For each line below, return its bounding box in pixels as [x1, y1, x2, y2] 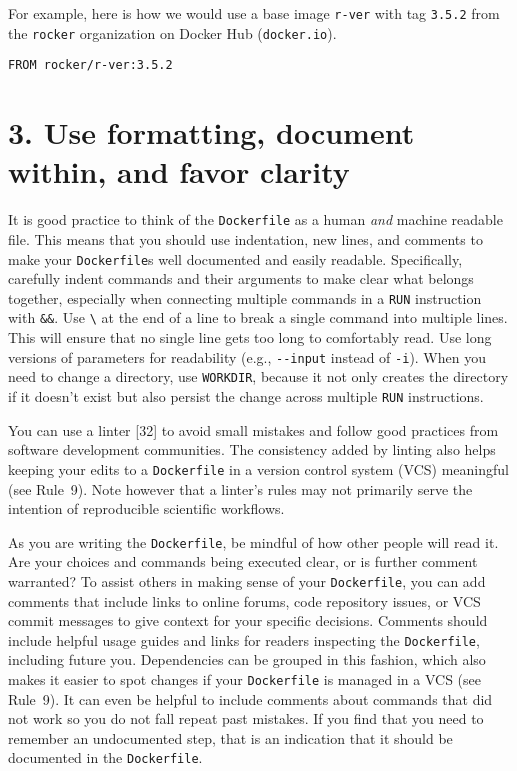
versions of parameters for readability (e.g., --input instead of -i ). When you [8, 346, 486, 367]
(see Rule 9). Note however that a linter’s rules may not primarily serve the [8, 478, 473, 499]
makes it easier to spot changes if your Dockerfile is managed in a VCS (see [8, 669, 482, 690]
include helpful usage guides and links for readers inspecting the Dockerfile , [8, 629, 480, 650]
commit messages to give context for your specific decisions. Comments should [8, 610, 488, 631]
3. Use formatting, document [8, 112, 415, 153]
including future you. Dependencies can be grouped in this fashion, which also [8, 649, 486, 670]
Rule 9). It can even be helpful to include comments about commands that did [8, 688, 493, 709]
